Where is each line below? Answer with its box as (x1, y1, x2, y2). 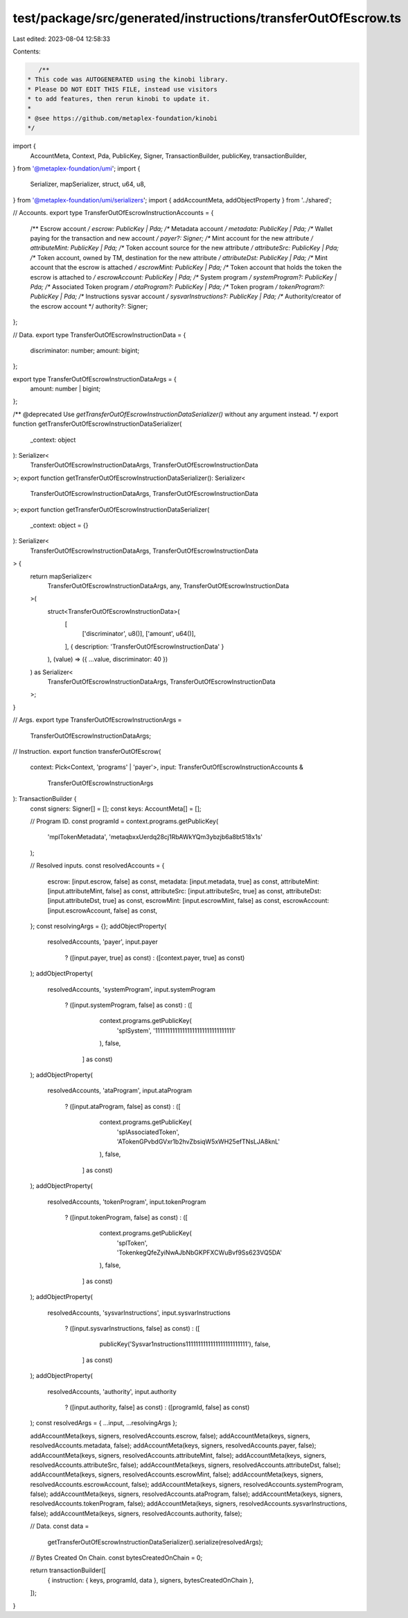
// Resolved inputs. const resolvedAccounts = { (30, 861, 165, 870)
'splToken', (116, 1239, 148, 1247)
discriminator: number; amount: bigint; (30, 346, 140, 354)
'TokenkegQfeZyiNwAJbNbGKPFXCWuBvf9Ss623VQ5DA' (116, 1248, 282, 1257)
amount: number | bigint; (30, 385, 100, 393)
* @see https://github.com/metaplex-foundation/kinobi (27, 114, 218, 122)
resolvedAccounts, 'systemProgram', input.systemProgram (47, 985, 216, 993)
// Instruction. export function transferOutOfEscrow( (12, 748, 161, 755)
